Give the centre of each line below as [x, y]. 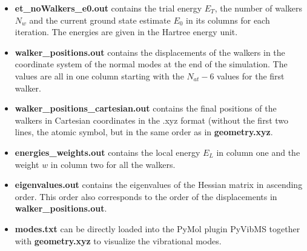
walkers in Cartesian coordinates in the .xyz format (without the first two [152, 120]
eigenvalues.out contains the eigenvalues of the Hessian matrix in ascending [159, 185]
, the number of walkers [259, 8]
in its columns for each [228, 20]
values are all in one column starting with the [99, 75]
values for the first [251, 75]
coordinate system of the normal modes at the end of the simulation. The [151, 64]
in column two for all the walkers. [113, 164]
